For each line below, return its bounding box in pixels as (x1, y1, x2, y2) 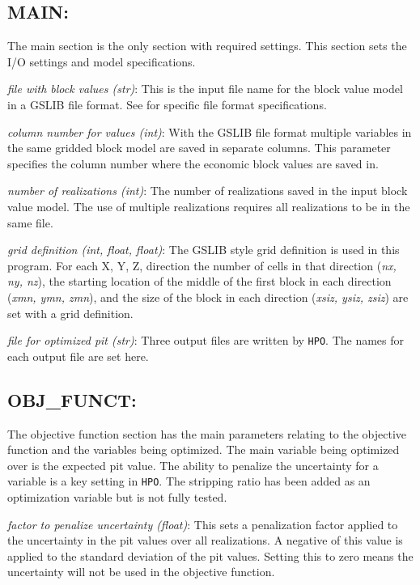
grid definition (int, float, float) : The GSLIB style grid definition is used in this (7, 241, 400, 258)
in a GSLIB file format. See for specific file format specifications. (7, 95, 327, 112)
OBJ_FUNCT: (7, 387, 137, 412)
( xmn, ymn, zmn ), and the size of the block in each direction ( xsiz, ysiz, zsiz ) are (7, 288, 409, 305)
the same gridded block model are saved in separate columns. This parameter (7, 139, 391, 156)
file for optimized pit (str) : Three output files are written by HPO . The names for (7, 332, 405, 349)
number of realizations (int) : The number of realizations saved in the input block (7, 182, 408, 199)
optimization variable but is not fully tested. (7, 489, 227, 505)
